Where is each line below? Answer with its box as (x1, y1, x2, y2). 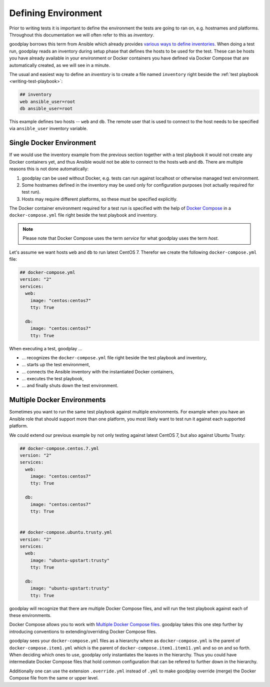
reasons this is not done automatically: (9, 166, 89, 172)
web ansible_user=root (19, 99, 75, 105)
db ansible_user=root (19, 106, 73, 112)
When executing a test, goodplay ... (9, 345, 82, 351)
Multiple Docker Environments (9, 396, 106, 404)
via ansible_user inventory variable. (9, 126, 88, 132)
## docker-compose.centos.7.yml (19, 445, 99, 451)
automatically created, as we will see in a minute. (9, 62, 110, 68)
